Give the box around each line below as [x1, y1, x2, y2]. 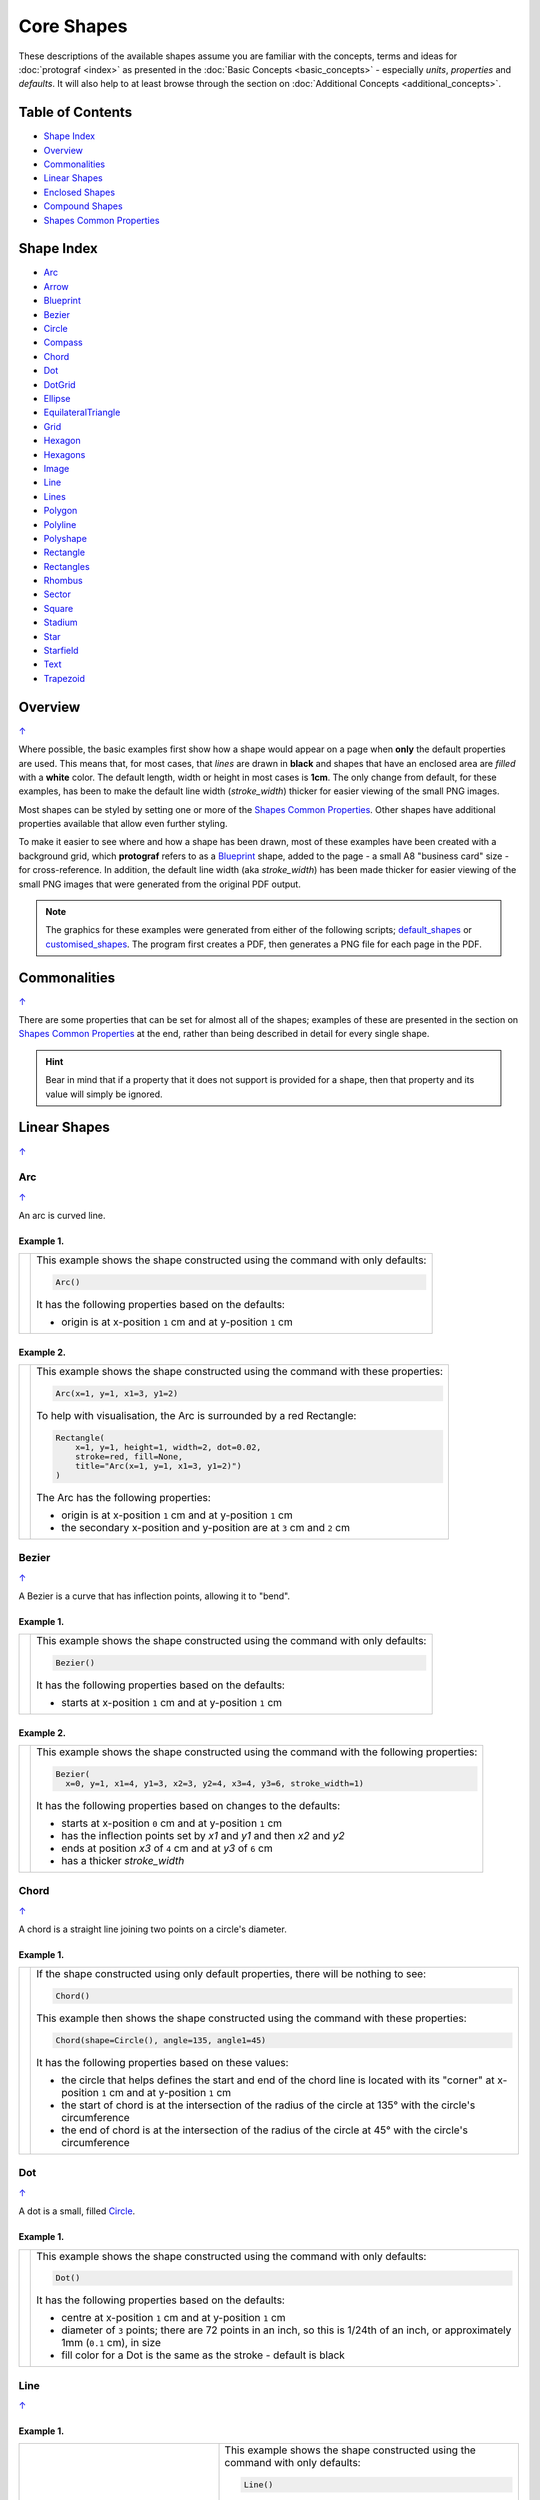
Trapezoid [43, 672, 85, 684]
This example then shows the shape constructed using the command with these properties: [36, 2011, 467, 2025]
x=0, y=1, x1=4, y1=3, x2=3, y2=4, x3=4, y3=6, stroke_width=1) [65, 1778, 365, 1789]
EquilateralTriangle [43, 406, 121, 419]
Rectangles [43, 560, 90, 572]
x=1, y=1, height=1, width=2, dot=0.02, [75, 1441, 262, 1452]
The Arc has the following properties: [36, 1490, 212, 1504]
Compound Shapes [43, 200, 124, 212]
